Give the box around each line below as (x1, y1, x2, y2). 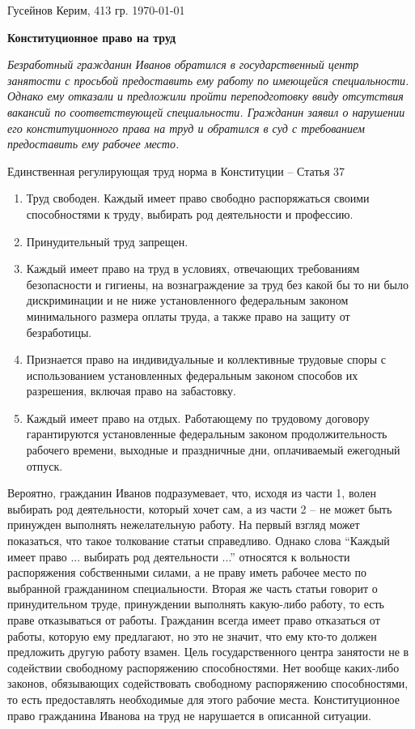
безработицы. (26, 323, 92, 340)
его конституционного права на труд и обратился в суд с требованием (7, 119, 365, 136)
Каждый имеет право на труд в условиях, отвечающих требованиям (26, 260, 360, 277)
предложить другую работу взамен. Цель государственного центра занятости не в (7, 643, 409, 660)
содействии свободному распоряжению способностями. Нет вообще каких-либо (7, 659, 400, 676)
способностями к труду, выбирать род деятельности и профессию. (26, 205, 354, 222)
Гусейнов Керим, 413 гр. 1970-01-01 (7, 2, 185, 18)
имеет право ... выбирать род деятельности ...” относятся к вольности (7, 548, 350, 565)
